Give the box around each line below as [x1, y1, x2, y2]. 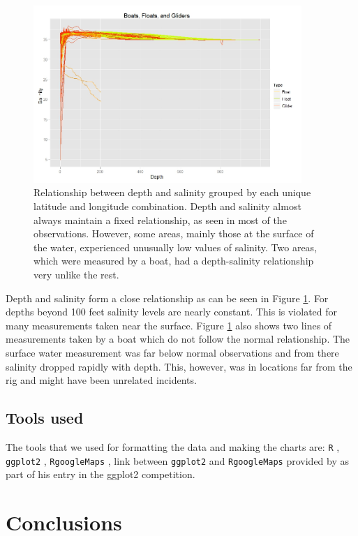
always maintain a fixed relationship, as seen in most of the [33, 212, 287, 227]
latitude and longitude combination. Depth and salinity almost [33, 199, 301, 214]
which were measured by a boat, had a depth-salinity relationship [33, 253, 314, 268]
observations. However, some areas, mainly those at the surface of [33, 226, 314, 241]
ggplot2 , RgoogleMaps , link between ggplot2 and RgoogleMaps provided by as [6, 453, 350, 468]
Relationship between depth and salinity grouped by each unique [33, 185, 311, 200]
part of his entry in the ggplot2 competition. [6, 467, 195, 482]
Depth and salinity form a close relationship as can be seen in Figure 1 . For [6, 290, 329, 305]
